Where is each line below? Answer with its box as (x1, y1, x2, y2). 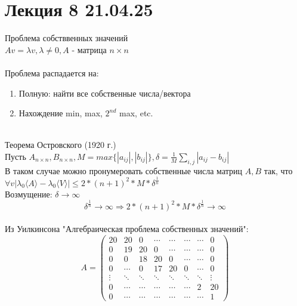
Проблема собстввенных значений (5, 32, 128, 44)
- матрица (72, 43, 107, 55)
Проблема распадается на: (5, 66, 99, 79)
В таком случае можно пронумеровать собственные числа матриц (5, 164, 243, 177)
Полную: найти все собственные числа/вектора (18, 86, 191, 99)
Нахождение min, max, (18, 107, 103, 119)
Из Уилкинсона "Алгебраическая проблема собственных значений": (5, 222, 249, 235)
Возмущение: (5, 187, 52, 200)
